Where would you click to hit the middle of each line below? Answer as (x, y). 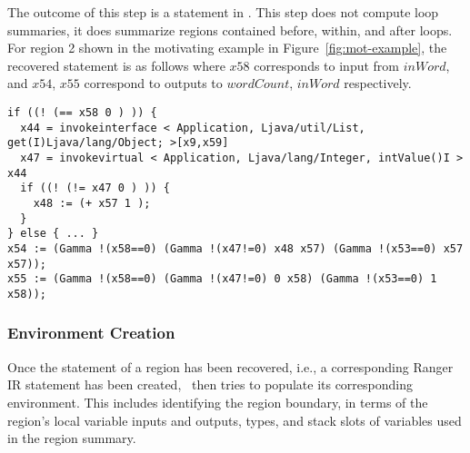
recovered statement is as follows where (116, 65)
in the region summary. (72, 438)
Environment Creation (91, 333)
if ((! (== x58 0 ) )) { (82, 112)
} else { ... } (53, 234)
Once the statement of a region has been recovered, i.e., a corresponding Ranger (230, 366)
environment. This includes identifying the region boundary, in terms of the (218, 402)
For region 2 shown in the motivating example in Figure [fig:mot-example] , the (227, 48)
